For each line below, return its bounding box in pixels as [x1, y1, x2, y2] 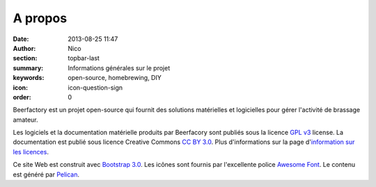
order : [13, 92, 31, 101]
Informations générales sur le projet [68, 63, 171, 72]
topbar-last [68, 54, 100, 63]
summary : [13, 63, 44, 72]
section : [13, 54, 38, 63]
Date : [13, 35, 29, 43]
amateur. [13, 115, 38, 124]
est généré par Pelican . [13, 170, 80, 179]
